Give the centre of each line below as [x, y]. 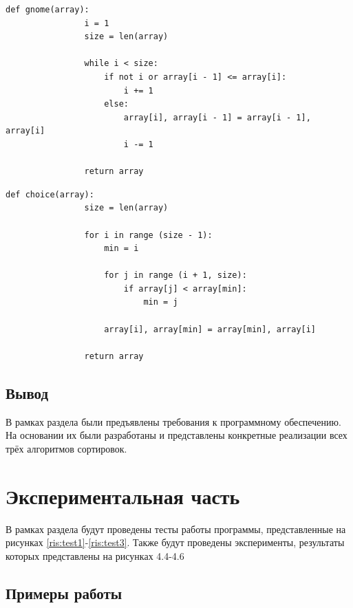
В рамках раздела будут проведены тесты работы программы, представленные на [176, 529]
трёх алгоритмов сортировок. [66, 448]
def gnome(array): [47, 10]
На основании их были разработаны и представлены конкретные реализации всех [176, 435]
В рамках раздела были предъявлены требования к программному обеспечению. [173, 421]
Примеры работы [64, 593]
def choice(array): [50, 194]
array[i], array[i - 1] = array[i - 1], [217, 117]
